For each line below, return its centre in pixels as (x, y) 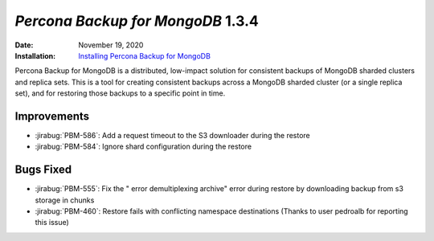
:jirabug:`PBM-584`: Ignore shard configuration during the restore (143, 147)
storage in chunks (65, 200)
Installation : (35, 55)
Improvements (52, 116)
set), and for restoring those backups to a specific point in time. (120, 93)
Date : (24, 45)
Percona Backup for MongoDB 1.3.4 (137, 21)
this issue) (52, 223)
